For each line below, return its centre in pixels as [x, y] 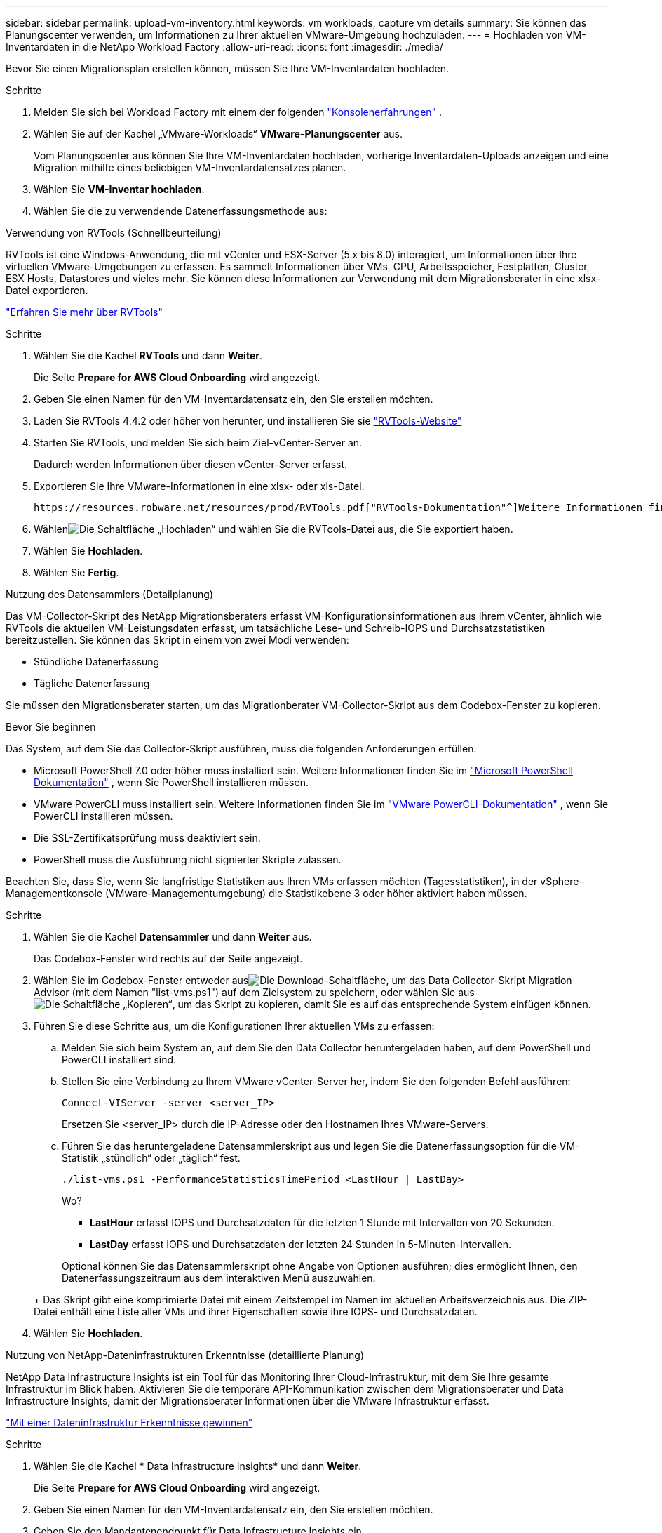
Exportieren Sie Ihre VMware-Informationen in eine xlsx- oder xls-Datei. [199, 486]
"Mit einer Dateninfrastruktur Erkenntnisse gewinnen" [129, 1422]
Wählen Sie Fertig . [76, 572]
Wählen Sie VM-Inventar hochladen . [119, 189]
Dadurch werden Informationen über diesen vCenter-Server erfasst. [191, 464]
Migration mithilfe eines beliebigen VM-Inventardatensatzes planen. [190, 167]
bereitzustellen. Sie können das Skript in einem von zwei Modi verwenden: [177, 640]
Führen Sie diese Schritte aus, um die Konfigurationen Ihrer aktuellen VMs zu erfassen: [234, 1026]
